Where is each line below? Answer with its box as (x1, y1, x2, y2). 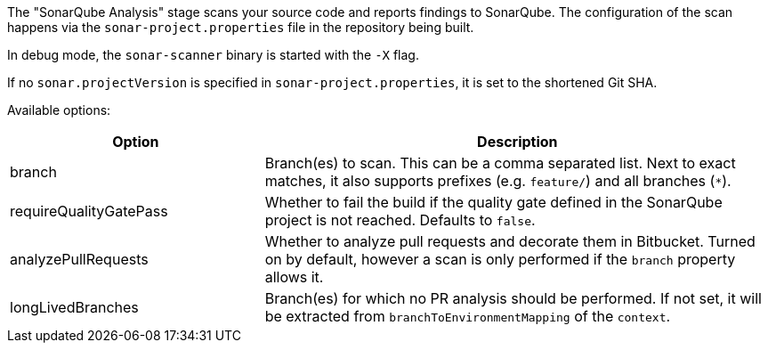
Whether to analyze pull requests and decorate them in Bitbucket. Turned (264, 232, 756, 250)
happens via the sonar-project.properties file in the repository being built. (7, 20, 474, 35)
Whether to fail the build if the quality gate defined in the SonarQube (264, 193, 723, 211)
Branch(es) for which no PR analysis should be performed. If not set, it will (264, 289, 762, 307)
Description (477, 133, 558, 151)
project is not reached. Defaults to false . (264, 211, 536, 229)
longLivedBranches (10, 298, 139, 316)
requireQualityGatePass (10, 202, 168, 220)
